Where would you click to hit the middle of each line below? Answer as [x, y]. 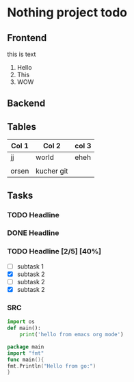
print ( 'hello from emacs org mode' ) [72, 335]
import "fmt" [26, 353]
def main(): [24, 328]
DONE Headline [33, 233]
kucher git [52, 171]
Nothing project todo [67, 13]
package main [26, 346]
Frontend [27, 38]
